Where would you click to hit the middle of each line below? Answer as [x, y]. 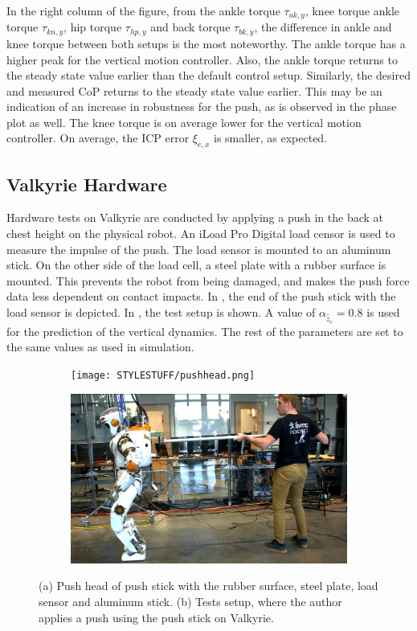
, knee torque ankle [352, 10]
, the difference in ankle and [323, 27]
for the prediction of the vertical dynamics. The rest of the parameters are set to [205, 331]
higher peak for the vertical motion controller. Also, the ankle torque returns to [202, 59]
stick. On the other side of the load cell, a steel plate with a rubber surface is [196, 265]
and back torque [190, 27]
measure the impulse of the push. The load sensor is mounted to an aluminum [199, 249]
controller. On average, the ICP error [98, 138]
